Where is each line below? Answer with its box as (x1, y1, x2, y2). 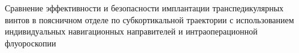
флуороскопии (5, 36, 56, 49)
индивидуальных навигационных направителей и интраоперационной (5, 25, 258, 38)
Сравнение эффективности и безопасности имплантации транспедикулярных (5, 2, 284, 14)
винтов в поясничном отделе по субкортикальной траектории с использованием (5, 13, 294, 26)
